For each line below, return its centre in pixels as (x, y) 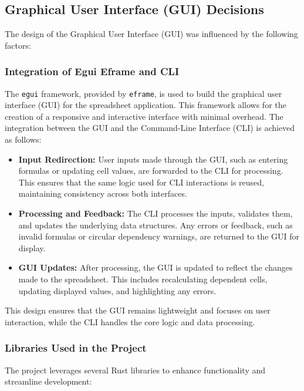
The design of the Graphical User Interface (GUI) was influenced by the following (151, 34)
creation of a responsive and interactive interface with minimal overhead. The (144, 116)
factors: (18, 45)
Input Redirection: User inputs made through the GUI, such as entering (153, 159)
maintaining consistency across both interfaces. (103, 193)
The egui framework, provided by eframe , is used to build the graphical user (143, 93)
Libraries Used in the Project (76, 348)
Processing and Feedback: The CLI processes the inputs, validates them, (156, 213)
